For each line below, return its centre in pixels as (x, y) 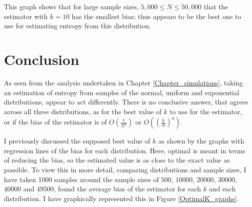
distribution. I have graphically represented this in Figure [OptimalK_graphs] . (121, 198)
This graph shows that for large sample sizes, (71, 6)
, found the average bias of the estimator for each (127, 189)
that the (216, 6)
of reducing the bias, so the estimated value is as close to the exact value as (117, 160)
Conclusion (42, 59)
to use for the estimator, (206, 111)
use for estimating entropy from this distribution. (78, 26)
